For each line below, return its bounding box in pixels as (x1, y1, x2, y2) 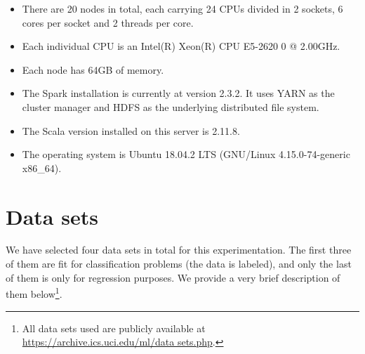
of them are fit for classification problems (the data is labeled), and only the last (6, 256, 352, 271)
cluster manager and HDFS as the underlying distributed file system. (22, 99, 319, 114)
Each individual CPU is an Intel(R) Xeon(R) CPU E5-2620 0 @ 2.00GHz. (22, 39, 340, 53)
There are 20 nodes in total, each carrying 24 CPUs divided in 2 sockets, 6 (22, 1, 343, 15)
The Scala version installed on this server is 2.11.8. (22, 123, 240, 138)
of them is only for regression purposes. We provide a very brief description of (6, 270, 340, 284)
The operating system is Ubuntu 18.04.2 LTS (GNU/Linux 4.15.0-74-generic (22, 147, 350, 162)
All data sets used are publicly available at (22, 320, 206, 335)
